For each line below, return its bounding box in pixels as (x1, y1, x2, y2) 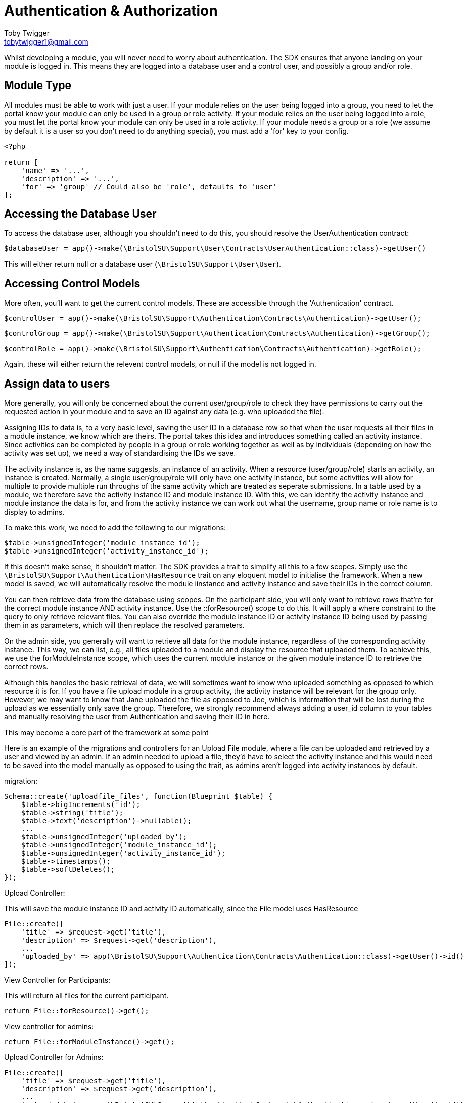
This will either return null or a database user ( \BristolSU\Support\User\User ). (4, 260, 282, 269)
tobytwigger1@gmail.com (4, 37, 88, 46)
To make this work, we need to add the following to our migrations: (4, 523, 226, 532)
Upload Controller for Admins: (4, 1053, 104, 1062)
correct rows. (4, 662, 49, 671)
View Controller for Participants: (4, 975, 111, 985)
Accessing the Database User (4, 207, 157, 221)
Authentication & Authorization (4, 2, 218, 19)
